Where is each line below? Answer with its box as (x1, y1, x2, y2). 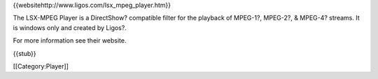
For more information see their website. (13, 36, 127, 45)
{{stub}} (13, 49, 36, 57)
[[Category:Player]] (13, 62, 69, 70)
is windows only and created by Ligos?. (13, 23, 127, 31)
